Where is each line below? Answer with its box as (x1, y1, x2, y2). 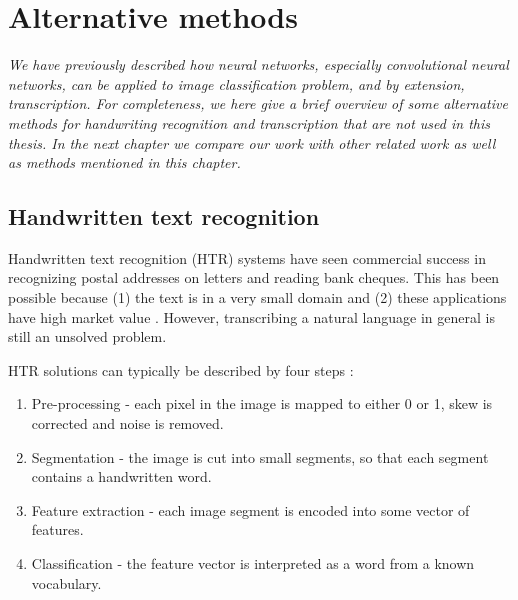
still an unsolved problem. (8, 326, 167, 347)
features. (31, 519, 84, 540)
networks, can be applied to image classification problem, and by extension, (8, 73, 465, 94)
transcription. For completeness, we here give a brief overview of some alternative (8, 93, 508, 114)
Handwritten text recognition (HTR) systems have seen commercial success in (8, 247, 486, 268)
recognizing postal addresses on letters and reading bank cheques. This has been (8, 267, 500, 288)
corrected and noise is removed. (31, 413, 224, 434)
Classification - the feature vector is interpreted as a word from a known (31, 553, 475, 574)
